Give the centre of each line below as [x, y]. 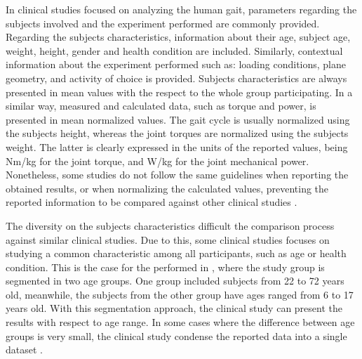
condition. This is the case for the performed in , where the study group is [165, 267]
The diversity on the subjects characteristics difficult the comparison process [170, 225]
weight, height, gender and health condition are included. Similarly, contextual [174, 50]
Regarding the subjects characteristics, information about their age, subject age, [178, 37]
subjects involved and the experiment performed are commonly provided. [163, 23]
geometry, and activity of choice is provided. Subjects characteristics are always [176, 78]
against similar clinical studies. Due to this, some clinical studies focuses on [168, 239]
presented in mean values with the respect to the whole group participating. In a [179, 92]
